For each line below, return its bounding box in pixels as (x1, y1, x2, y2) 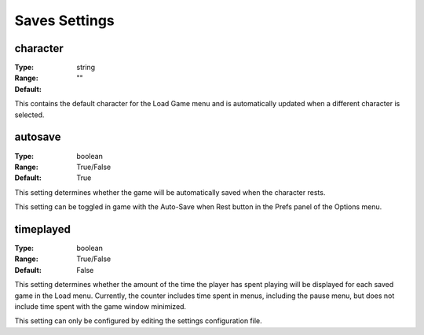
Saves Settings (14, 12, 115, 29)
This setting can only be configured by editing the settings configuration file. (14, 316, 262, 326)
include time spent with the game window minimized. (14, 301, 187, 311)
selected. (14, 110, 45, 120)
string (76, 63, 96, 72)
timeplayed (14, 223, 71, 236)
